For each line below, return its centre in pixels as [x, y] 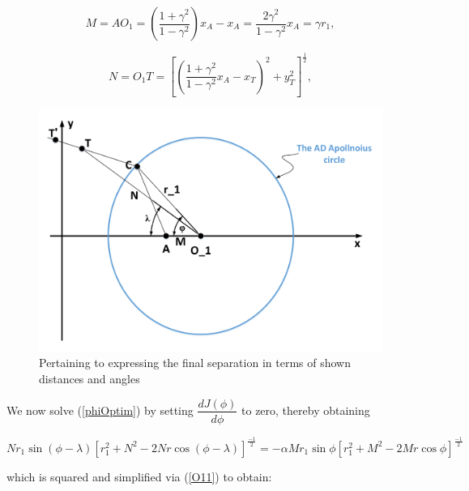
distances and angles [90, 378]
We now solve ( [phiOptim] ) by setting [100, 410]
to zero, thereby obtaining [306, 410]
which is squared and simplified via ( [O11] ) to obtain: [139, 476]
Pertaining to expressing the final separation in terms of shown [195, 363]
